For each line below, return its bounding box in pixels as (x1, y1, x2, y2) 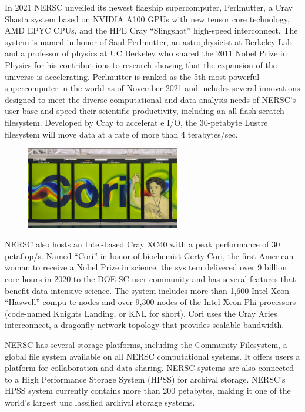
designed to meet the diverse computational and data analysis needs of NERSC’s (5, 93, 296, 105)
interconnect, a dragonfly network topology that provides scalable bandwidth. (5, 319, 284, 331)
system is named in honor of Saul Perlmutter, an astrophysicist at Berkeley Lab (5, 35, 292, 48)
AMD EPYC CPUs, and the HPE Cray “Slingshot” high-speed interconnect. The (5, 24, 298, 36)
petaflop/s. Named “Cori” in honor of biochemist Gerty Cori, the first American (5, 249, 294, 262)
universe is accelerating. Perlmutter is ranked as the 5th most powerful (5, 70, 260, 82)
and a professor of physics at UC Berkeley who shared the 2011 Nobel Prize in (5, 47, 287, 59)
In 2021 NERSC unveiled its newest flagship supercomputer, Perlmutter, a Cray (5, 1, 293, 13)
